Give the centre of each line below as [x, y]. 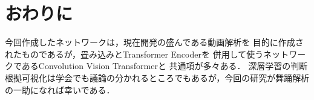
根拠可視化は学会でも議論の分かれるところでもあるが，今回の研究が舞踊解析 [157, 77]
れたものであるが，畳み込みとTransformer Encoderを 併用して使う [134, 54]
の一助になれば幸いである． [60, 89]
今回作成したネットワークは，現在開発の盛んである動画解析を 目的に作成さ [154, 42]
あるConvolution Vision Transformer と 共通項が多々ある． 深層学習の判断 [165, 66]
